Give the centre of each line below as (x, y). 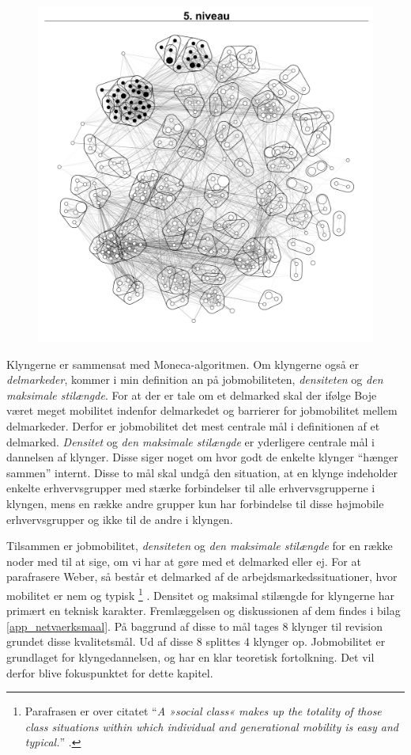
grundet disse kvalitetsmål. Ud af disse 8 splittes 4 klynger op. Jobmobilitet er (196, 641)
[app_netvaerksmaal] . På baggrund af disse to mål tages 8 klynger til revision (194, 626)
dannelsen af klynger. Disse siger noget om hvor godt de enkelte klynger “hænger (202, 457)
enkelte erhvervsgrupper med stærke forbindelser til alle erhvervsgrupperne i (191, 488)
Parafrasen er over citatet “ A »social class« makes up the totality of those (203, 711)
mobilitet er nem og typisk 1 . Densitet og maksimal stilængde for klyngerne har (201, 594)
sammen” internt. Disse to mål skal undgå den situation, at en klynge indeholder (202, 472)
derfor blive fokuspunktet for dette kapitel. (110, 672)
